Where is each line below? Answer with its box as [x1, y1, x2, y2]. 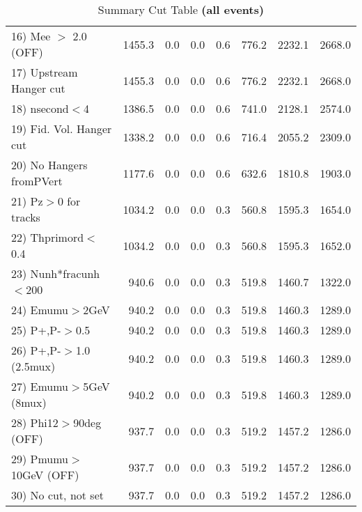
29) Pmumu [11, 451, 69, 467]
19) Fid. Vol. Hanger [11, 121, 112, 137]
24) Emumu [11, 302, 69, 318]
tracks [11, 209, 40, 225]
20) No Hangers [11, 157, 88, 173]
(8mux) [11, 394, 47, 410]
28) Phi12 [11, 414, 58, 430]
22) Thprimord [11, 229, 84, 245]
